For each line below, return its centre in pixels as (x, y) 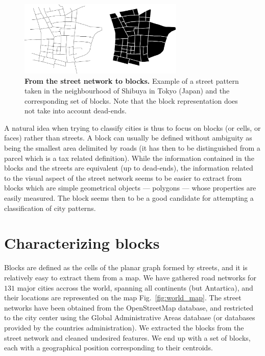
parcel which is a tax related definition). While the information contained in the (129, 158)
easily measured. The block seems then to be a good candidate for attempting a (129, 198)
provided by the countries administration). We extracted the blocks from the (124, 327)
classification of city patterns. (50, 208)
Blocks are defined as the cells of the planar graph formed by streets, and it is (126, 267)
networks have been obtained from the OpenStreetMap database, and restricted (129, 307)
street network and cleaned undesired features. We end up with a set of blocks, (127, 337)
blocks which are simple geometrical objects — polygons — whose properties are (130, 188)
